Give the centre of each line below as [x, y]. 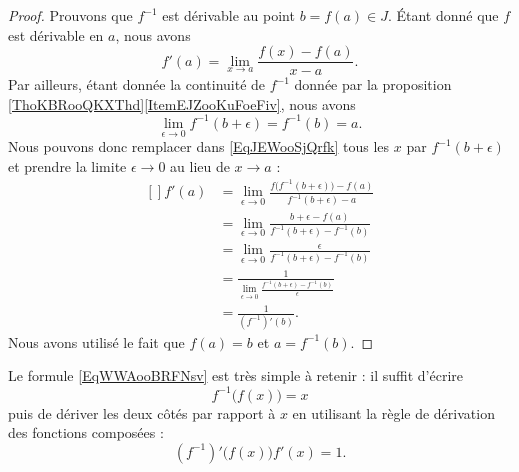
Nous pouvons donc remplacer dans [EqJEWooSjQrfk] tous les [199, 146]
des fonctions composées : [86, 432]
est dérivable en [56, 34]
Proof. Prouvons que [70, 15]
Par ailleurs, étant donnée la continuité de [137, 84]
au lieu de [200, 165]
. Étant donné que [443, 15]
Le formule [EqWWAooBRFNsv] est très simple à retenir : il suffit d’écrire [236, 375]
